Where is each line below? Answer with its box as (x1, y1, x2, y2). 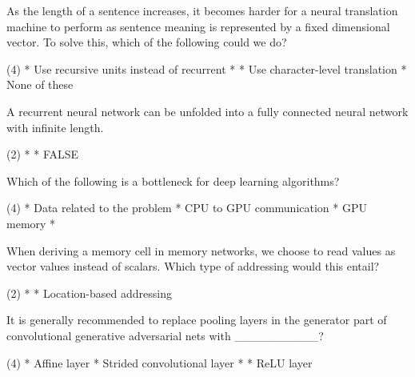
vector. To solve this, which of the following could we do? (6, 34, 287, 50)
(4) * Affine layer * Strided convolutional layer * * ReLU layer (6, 354, 313, 371)
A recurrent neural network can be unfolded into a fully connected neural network (6, 102, 409, 119)
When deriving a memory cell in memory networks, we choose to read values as (6, 242, 396, 259)
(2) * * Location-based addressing (6, 284, 172, 301)
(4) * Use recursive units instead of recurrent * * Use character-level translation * (6, 60, 407, 77)
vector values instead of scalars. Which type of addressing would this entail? (6, 258, 380, 275)
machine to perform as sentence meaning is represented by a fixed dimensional (6, 18, 390, 34)
